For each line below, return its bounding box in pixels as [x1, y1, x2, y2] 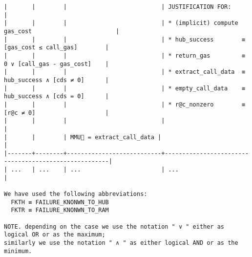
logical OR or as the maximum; [4, 231, 105, 238]
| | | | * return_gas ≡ [4, 52, 245, 59]
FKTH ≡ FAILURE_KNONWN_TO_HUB [11, 198, 109, 206]
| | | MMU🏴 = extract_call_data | [4, 133, 162, 141]
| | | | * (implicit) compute [4, 20, 238, 27]
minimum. [4, 247, 32, 255]
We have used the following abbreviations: [4, 191, 147, 198]
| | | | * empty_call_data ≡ [4, 85, 245, 92]
